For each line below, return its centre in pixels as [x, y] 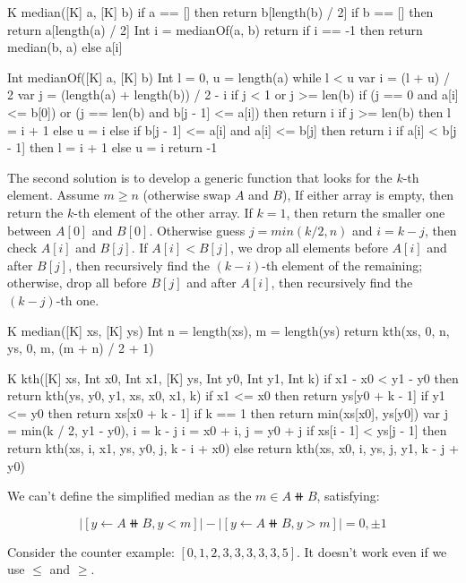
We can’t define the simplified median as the [129, 496]
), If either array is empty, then [368, 195]
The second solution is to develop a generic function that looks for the [200, 177]
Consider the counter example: [91, 551]
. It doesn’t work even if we [372, 551]
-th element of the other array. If [163, 212]
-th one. [78, 300]
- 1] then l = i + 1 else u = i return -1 [112, 147]
